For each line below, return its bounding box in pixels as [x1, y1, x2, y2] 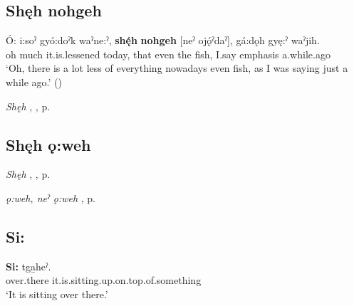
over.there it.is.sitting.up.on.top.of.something [6, 273, 202, 287]
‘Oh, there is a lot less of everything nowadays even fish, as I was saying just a [6, 60, 348, 75]
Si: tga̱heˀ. [6, 258, 51, 273]
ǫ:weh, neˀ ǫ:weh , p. [6, 190, 96, 205]
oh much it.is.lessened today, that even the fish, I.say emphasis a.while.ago [6, 46, 330, 61]
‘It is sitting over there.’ [6, 286, 108, 301]
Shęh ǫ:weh [6, 133, 91, 155]
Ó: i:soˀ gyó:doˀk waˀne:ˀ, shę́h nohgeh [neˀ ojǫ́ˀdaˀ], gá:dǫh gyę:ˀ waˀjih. [6, 33, 320, 48]
